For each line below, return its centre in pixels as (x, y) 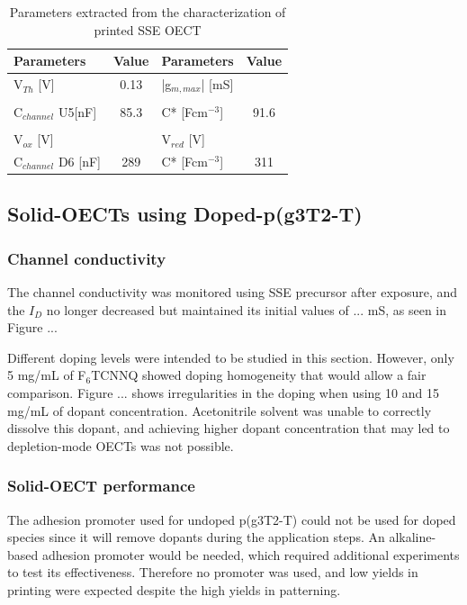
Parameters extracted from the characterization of (148, 12)
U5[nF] (77, 111)
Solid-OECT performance (101, 486)
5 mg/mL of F (47, 375)
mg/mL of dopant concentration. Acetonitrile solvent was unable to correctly (220, 410)
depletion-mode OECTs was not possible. (121, 445)
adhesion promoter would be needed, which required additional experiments (251, 554)
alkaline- (413, 537)
